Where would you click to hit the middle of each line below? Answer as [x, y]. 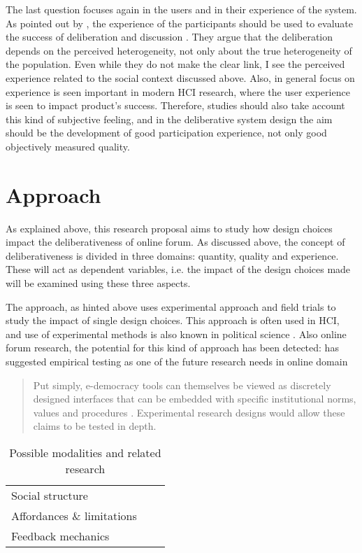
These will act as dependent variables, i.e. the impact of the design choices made [178, 269]
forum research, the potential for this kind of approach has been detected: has [172, 348]
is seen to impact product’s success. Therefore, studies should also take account [175, 105]
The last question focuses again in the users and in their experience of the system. [181, 9]
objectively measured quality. [68, 146]
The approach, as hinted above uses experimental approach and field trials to [171, 306]
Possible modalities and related [85, 452]
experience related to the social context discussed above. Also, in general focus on [180, 77]
